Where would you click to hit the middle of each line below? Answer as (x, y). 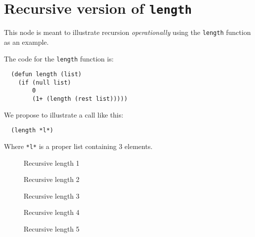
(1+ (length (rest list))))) (80, 99)
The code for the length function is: (59, 58)
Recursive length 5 (52, 229)
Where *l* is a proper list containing (60, 146)
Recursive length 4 (52, 212)
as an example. (26, 42)
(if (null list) (45, 82)
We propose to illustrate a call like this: (64, 114)
